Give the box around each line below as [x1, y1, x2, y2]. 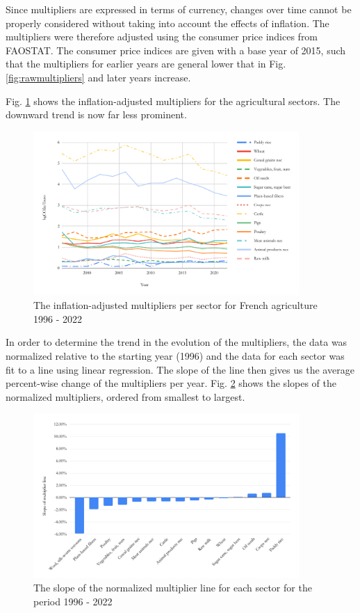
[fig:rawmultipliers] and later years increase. [6, 70, 191, 84]
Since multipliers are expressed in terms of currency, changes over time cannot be [6, 2, 352, 16]
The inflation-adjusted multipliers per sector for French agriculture [33, 298, 318, 312]
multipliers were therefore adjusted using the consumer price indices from [6, 29, 318, 44]
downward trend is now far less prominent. [6, 107, 187, 122]
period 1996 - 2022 [33, 594, 113, 608]
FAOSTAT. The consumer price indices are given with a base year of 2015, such [6, 42, 346, 57]
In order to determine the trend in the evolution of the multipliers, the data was [6, 335, 347, 349]
